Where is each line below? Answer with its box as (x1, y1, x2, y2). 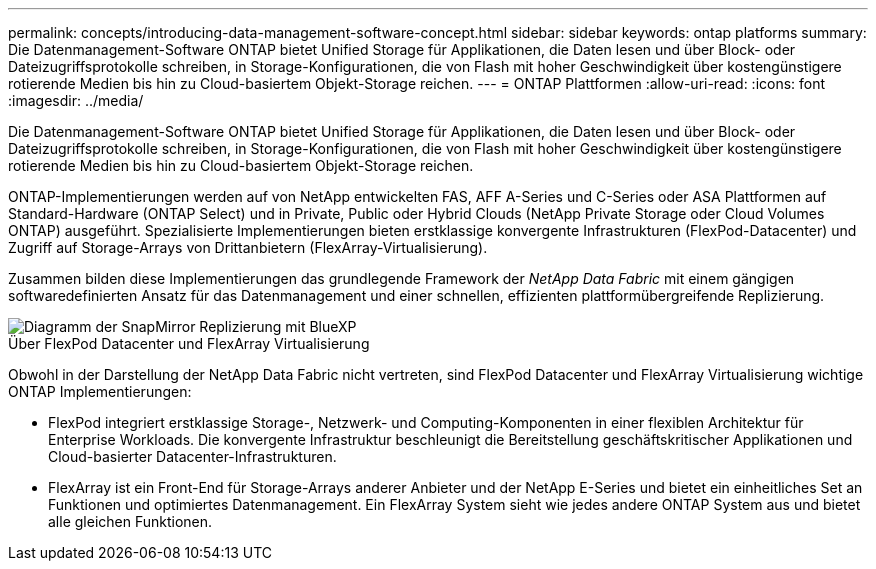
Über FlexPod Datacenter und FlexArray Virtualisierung (8, 335, 370, 352)
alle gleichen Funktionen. (48, 513, 213, 530)
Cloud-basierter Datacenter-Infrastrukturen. (48, 448, 337, 465)
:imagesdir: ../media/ (8, 92, 144, 109)
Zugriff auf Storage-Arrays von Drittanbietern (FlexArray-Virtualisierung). (8, 239, 488, 256)
